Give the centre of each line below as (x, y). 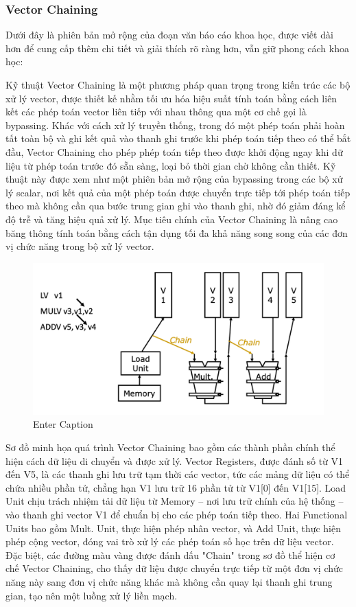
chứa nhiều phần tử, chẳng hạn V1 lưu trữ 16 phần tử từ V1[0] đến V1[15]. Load (176, 487)
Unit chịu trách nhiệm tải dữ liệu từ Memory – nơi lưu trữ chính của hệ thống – (175, 501)
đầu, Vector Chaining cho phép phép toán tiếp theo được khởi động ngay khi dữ (174, 151)
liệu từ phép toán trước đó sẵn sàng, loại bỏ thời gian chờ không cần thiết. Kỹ (171, 165)
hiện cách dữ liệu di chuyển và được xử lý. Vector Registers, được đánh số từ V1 (175, 460)
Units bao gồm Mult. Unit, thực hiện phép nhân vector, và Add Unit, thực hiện (174, 528)
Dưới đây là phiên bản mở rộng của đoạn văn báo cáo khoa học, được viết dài (169, 35)
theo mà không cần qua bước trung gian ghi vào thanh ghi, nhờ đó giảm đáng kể (176, 206)
